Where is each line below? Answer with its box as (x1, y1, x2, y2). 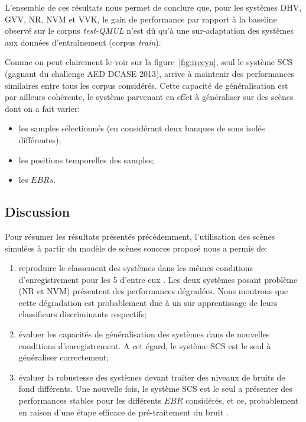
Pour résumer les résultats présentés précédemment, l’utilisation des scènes (5, 230, 275, 242)
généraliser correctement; (18, 351, 109, 363)
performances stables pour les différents (18, 394, 162, 407)
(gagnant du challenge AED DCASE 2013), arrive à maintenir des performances (5, 67, 294, 79)
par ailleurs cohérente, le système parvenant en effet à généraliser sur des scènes (5, 91, 294, 103)
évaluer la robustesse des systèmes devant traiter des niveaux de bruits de (18, 371, 285, 383)
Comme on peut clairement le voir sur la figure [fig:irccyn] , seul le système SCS (5, 56, 293, 68)
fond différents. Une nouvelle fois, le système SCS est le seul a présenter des (18, 382, 292, 395)
